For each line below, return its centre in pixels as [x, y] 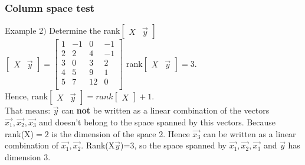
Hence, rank [27, 96]
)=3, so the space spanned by [173, 145]
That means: [28, 110]
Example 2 [24, 30]
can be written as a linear [250, 133]
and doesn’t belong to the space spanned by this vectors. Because [158, 122]
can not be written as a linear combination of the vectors [165, 110]
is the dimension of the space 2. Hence [121, 133]
